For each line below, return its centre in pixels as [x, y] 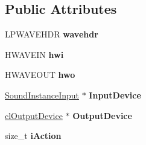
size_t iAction [33, 136]
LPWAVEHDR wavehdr [52, 34]
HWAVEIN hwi [34, 54]
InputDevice [115, 95]
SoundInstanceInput [42, 95]
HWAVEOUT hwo [40, 75]
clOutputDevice [34, 115]
